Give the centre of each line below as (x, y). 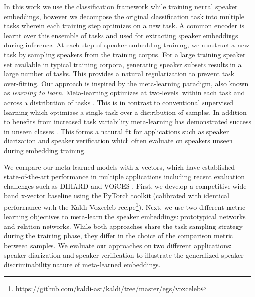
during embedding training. (45, 150)
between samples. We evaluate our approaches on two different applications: (118, 245)
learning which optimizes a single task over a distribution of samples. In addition (125, 112)
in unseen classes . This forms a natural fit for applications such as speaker (116, 131)
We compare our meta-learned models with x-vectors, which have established (119, 167)
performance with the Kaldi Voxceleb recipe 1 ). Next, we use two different (114, 206)
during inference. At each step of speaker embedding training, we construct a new (127, 45)
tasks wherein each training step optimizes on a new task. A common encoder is (124, 26)
